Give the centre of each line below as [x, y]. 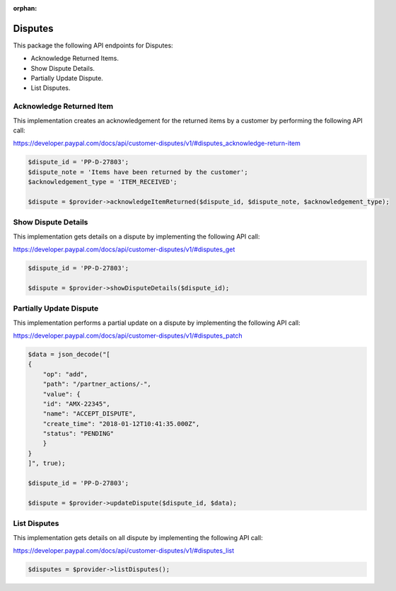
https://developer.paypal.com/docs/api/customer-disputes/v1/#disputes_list [124, 550]
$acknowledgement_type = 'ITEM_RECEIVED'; [103, 182]
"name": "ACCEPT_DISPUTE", [90, 414]
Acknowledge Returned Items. [75, 58]
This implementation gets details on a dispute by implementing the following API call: [136, 236]
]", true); [47, 463]
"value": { [62, 394]
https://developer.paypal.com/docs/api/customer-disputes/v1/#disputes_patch [128, 335]
